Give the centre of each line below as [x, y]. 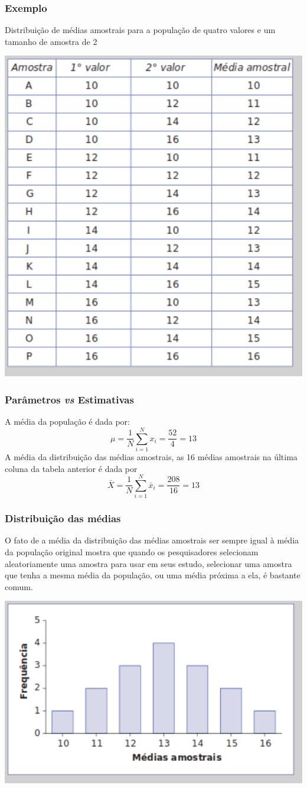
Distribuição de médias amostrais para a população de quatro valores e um [140, 30]
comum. [19, 586]
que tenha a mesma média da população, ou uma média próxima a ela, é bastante [153, 575]
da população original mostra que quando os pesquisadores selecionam [132, 552]
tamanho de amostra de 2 [51, 41]
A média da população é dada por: [68, 421]
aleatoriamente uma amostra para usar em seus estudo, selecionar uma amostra [148, 563]
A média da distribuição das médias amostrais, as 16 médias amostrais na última [151, 456]
